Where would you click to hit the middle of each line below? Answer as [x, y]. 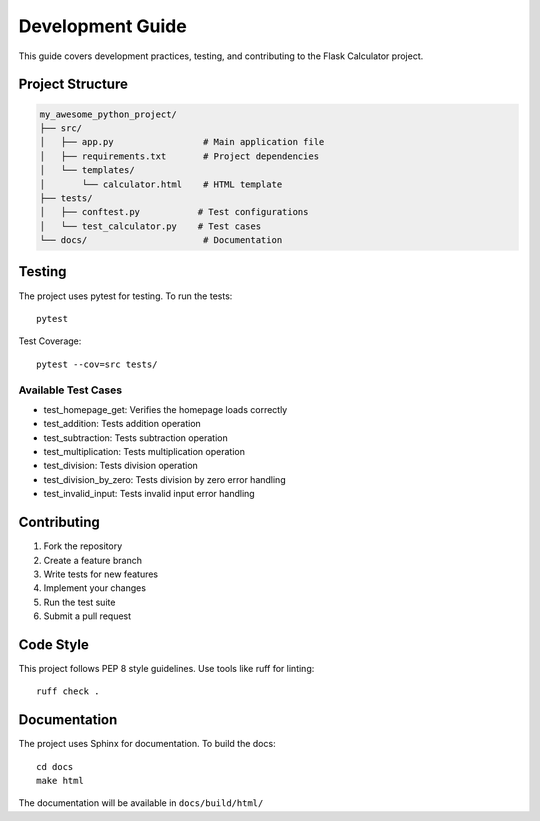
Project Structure [73, 84]
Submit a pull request [87, 616]
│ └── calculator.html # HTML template [161, 184]
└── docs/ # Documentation [161, 240]
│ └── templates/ [87, 170]
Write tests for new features [101, 574]
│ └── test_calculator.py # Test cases [150, 226]
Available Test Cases [70, 390]
